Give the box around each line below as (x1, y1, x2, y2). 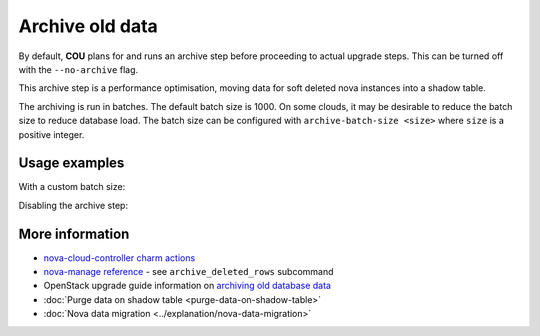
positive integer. (18, 128, 85, 140)
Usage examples (18, 155, 125, 172)
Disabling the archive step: (18, 199, 129, 211)
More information (18, 225, 130, 242)
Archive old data (18, 15, 159, 37)
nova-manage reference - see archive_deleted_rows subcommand (43, 266, 334, 278)
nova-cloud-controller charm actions (43, 251, 196, 264)
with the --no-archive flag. (18, 63, 139, 75)
